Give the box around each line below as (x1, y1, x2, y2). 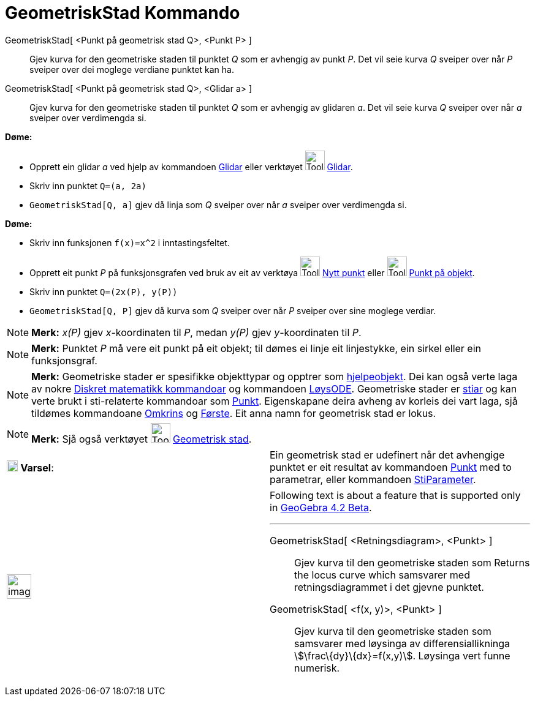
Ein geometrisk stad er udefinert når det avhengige (270, 448, 505, 461)
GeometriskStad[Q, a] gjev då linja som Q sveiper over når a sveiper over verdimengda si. (29, 199, 407, 210)
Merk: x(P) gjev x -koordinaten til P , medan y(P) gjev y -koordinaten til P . (31, 326, 362, 339)
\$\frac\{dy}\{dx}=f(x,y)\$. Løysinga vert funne (294, 649, 510, 662)
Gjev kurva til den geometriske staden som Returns (294, 556, 530, 569)
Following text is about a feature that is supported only (270, 489, 521, 501)
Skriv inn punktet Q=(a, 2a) (29, 180, 146, 191)
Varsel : (20, 461, 54, 474)
